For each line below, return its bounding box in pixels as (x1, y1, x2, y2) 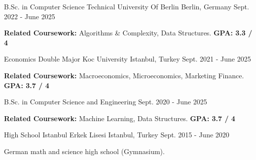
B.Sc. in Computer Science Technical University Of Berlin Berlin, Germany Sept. (4, 1, 249, 11)
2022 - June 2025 (4, 11, 55, 21)
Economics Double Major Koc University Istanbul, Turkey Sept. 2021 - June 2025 (4, 54, 251, 64)
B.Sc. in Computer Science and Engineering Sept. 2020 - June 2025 (4, 96, 207, 107)
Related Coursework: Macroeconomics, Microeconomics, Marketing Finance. (4, 70, 244, 80)
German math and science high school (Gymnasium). (4, 146, 165, 156)
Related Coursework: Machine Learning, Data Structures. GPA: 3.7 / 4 (4, 113, 235, 123)
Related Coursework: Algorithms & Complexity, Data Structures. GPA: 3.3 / (4, 28, 253, 38)
